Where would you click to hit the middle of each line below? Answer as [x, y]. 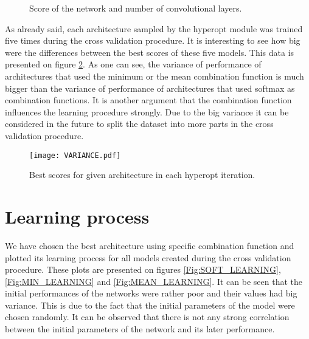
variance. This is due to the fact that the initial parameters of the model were [150, 305]
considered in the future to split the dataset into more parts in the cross [139, 124]
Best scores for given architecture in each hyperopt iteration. [142, 175]
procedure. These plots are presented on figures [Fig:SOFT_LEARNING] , [143, 269]
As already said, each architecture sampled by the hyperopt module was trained [154, 28]
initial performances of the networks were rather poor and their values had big [151, 293]
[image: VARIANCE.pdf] [75, 155]
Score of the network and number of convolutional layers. [136, 8]
